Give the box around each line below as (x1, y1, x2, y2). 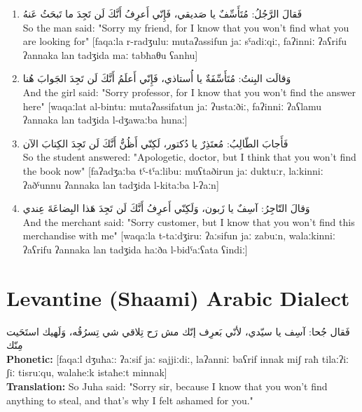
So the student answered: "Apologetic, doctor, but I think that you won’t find (22, 149, 356, 164)
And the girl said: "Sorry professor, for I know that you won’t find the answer (22, 84, 356, 99)
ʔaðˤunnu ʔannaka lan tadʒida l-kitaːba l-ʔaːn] (22, 177, 219, 192)
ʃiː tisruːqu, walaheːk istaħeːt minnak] (6, 365, 167, 380)
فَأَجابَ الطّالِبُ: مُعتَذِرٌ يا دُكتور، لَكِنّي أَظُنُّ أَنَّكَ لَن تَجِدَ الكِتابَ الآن (22, 135, 288, 150)
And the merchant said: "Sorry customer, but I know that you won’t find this (22, 214, 355, 229)
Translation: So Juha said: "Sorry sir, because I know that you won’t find (6, 379, 328, 393)
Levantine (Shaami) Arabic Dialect (6, 283, 350, 312)
